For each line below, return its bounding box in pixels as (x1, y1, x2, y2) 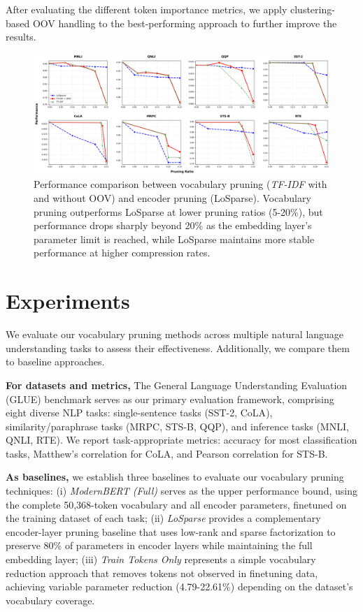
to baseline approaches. (6, 354, 105, 369)
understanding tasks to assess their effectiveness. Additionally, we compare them (6, 340, 350, 355)
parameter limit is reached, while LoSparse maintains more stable (34, 231, 315, 246)
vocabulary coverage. (6, 592, 95, 607)
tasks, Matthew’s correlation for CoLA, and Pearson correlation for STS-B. (6, 446, 328, 460)
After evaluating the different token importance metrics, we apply (6, 2, 287, 16)
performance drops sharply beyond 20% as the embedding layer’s (34, 218, 312, 233)
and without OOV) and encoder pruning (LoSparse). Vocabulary (34, 191, 311, 205)
